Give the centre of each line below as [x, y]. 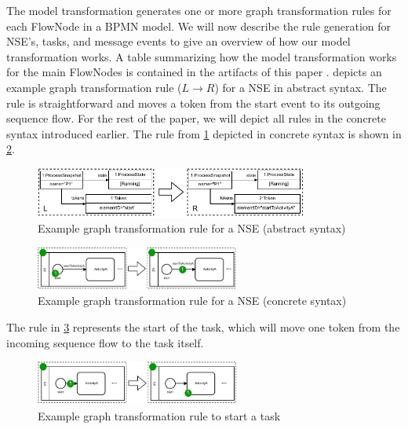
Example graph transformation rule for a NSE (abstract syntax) [192, 228]
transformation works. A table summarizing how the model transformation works [202, 56]
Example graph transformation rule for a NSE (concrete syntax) [192, 301]
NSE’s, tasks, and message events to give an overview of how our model [178, 41]
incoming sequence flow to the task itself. [105, 342]
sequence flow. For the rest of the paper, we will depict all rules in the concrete [196, 118]
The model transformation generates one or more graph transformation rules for [199, 10]
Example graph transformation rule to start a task [159, 415]
